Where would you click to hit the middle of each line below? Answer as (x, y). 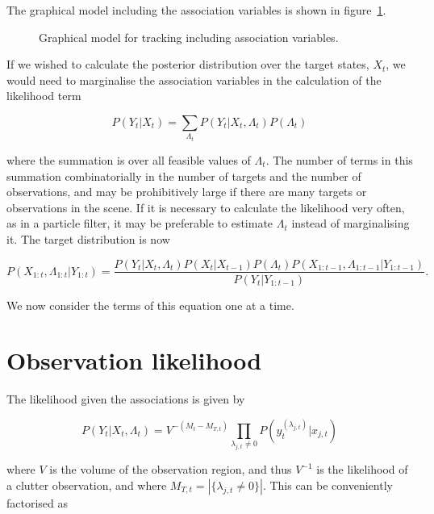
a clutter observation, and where (87, 485)
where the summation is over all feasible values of (129, 159)
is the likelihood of (362, 469)
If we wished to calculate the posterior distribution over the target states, (188, 64)
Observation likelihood (134, 360)
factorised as (38, 502)
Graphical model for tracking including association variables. (189, 37)
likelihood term (44, 96)
